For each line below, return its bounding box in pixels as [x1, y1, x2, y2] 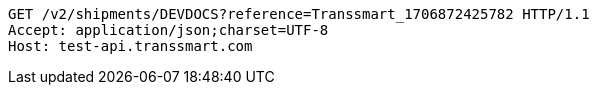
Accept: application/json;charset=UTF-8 [8, 22, 329, 38]
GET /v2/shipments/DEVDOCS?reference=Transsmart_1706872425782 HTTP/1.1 [8, 6, 590, 22]
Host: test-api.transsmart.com [8, 38, 253, 54]
